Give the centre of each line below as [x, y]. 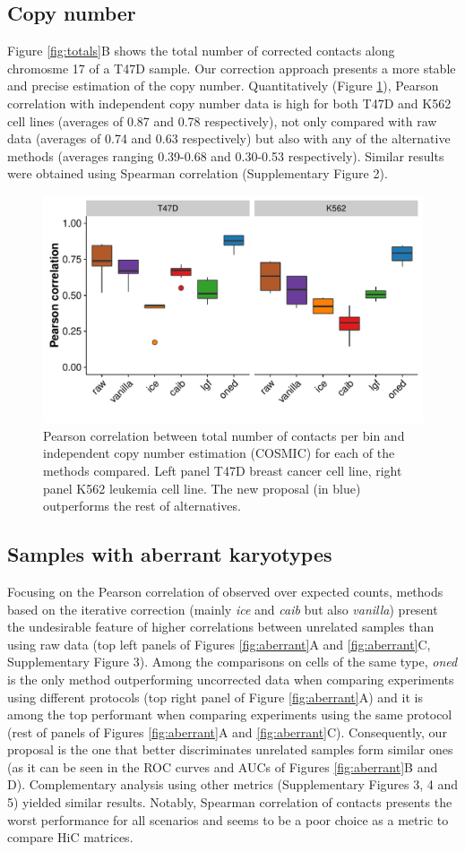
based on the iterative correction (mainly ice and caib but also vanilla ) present [223, 609]
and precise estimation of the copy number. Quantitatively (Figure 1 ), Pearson [223, 86]
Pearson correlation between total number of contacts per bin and [224, 435]
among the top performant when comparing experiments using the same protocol [230, 714]
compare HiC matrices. [70, 837]
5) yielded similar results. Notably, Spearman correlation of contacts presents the [230, 802]
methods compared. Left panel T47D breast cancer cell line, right [223, 470]
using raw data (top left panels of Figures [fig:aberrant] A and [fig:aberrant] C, [219, 644]
